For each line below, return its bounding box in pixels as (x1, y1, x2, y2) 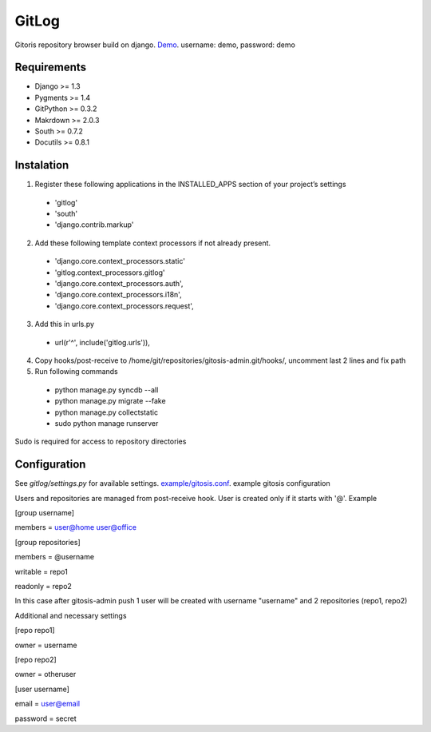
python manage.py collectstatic (54, 408, 159, 417)
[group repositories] (14, 537, 81, 547)
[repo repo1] (14, 626, 55, 635)
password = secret (14, 714, 77, 723)
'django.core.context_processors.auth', (54, 279, 184, 288)
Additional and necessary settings (14, 611, 127, 620)
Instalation (14, 158, 69, 172)
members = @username (14, 552, 95, 562)
